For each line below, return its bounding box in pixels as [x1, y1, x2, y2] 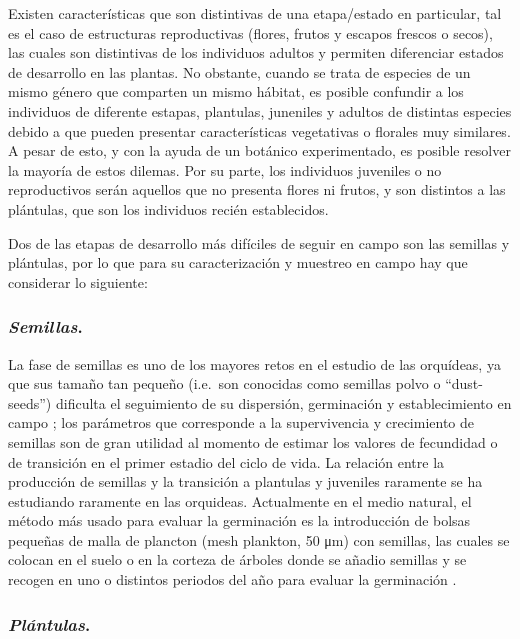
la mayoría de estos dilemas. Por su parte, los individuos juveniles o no [8, 159, 442, 180]
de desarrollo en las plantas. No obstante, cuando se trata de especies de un [8, 61, 471, 82]
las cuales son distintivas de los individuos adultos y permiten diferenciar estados [8, 42, 504, 63]
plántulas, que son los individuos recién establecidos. [8, 198, 329, 219]
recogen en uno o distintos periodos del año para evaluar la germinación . [8, 569, 457, 590]
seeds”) [8, 392, 52, 413]
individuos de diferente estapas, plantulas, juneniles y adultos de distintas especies [8, 100, 512, 121]
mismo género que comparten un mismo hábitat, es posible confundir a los [8, 81, 464, 102]
